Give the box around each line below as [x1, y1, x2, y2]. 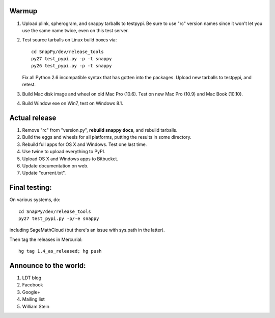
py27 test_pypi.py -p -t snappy [31, 56, 112, 62]
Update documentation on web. [22, 162, 89, 168]
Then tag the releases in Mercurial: [9, 236, 83, 242]
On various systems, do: [9, 197, 61, 203]
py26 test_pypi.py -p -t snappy [31, 63, 112, 69]
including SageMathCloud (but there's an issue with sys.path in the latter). [9, 227, 165, 233]
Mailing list [22, 296, 45, 302]
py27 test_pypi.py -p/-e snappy [18, 215, 99, 222]
